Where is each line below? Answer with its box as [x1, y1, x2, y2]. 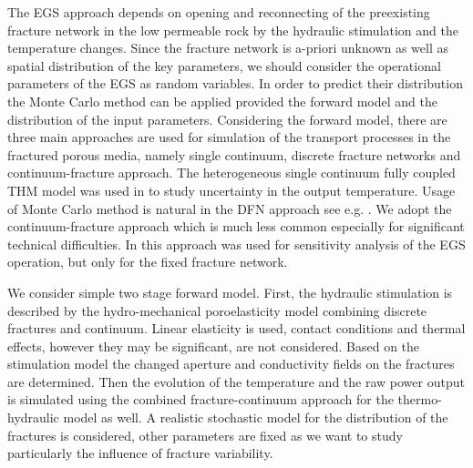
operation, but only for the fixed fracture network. [7, 252, 288, 271]
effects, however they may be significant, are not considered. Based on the [7, 336, 420, 355]
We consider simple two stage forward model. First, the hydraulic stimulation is [7, 282, 453, 301]
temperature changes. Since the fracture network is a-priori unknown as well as [7, 38, 448, 57]
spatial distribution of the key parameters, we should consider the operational [7, 56, 441, 75]
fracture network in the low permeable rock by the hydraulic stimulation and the [7, 20, 458, 39]
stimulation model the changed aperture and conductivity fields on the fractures [7, 354, 455, 373]
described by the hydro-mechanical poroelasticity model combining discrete [7, 300, 427, 320]
